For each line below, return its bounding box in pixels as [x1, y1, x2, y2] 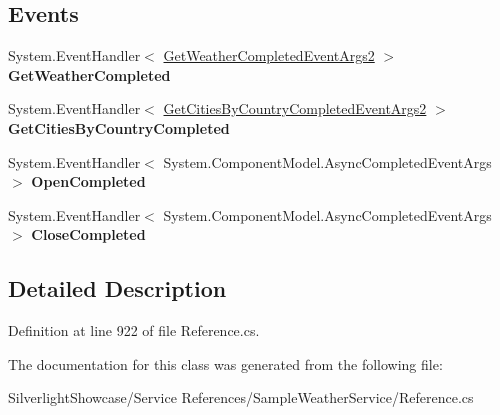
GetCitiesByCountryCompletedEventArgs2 [163, 98, 427, 119]
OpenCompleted [31, 171, 146, 192]
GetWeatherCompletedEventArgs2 [163, 45, 375, 66]
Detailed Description [8, 273, 227, 304]
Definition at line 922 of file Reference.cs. [8, 320, 260, 341]
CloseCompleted [31, 224, 146, 245]
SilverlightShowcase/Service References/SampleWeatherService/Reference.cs [8, 387, 474, 408]
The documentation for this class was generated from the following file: [8, 353, 443, 374]
